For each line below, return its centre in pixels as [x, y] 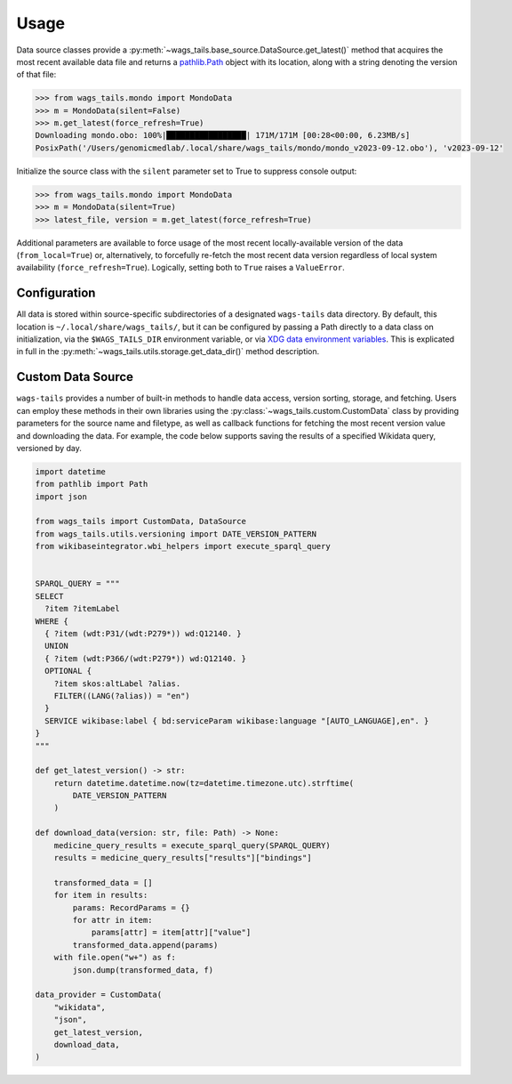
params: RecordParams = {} [131, 907]
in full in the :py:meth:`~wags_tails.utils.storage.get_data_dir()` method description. [168, 352]
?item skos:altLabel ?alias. [117, 684]
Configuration [56, 293]
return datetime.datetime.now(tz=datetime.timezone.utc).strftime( [204, 783]
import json [61, 497]
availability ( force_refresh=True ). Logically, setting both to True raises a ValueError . [181, 268]
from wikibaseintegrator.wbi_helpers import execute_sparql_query [183, 546]
